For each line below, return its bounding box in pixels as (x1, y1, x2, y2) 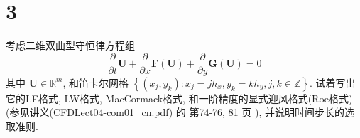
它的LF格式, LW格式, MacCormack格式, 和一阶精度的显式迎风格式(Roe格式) (6, 90, 353, 105)
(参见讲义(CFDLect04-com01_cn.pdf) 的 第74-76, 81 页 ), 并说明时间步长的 (6, 105, 344, 120)
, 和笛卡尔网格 (62, 75, 129, 90)
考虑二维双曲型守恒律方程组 (6, 38, 135, 53)
